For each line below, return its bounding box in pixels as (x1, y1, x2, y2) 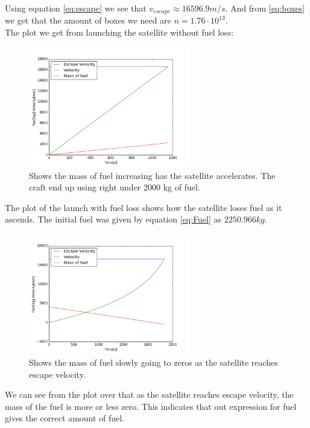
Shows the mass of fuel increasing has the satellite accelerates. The (29, 169, 276, 181)
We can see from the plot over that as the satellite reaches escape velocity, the (5, 388, 294, 401)
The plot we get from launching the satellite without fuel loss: (5, 26, 234, 39)
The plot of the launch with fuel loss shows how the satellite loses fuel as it (5, 201, 282, 213)
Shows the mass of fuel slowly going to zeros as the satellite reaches (29, 356, 278, 369)
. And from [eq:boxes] (225, 2, 305, 14)
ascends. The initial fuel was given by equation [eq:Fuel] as (5, 213, 222, 225)
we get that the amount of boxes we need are (5, 14, 171, 27)
